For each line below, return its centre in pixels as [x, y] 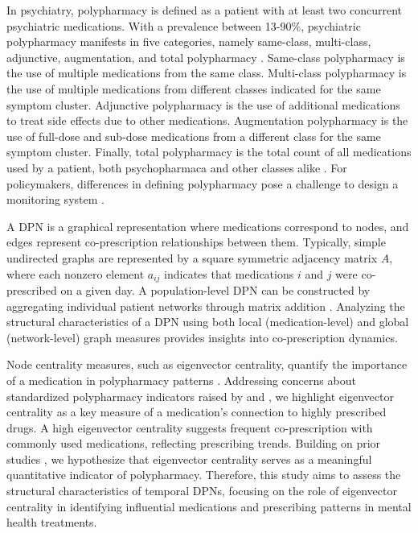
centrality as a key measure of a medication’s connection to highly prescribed [197, 412]
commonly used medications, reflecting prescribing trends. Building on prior [194, 443]
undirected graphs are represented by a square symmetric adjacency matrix [192, 257]
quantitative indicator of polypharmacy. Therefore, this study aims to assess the [204, 475]
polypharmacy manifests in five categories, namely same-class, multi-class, [189, 41]
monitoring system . [55, 199]
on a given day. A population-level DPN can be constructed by [215, 289]
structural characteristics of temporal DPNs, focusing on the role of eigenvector [202, 491]
